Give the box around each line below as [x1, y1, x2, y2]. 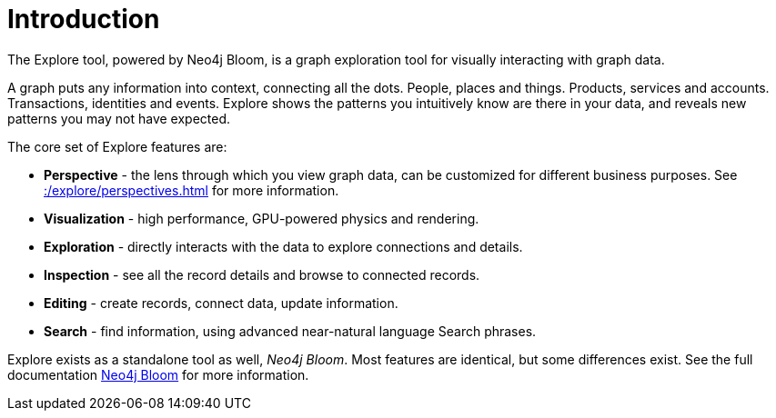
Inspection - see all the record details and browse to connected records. [44, 266, 480, 283]
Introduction [7, 4, 160, 35]
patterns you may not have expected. [7, 110, 231, 126]
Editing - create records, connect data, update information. [44, 294, 398, 311]
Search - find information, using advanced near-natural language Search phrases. [44, 323, 537, 339]
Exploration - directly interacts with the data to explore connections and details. [44, 238, 523, 254]
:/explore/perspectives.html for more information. [44, 182, 339, 198]
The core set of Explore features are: [7, 138, 227, 154]
